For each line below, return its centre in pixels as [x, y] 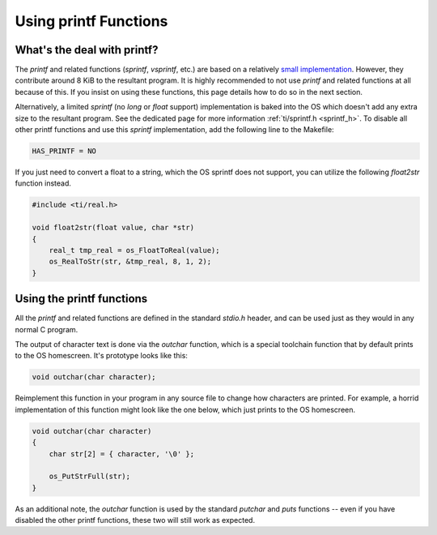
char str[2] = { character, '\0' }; [121, 454]
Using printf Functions [91, 21]
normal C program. [47, 329]
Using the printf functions [81, 299]
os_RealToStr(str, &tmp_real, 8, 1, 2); [130, 262]
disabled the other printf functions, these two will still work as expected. [135, 520]
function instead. [43, 183]
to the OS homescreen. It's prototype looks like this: [101, 356]
